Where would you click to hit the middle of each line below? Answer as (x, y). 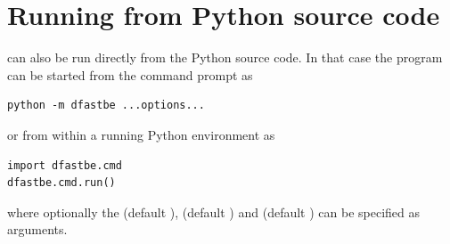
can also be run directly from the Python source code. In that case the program (225, 57)
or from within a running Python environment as (141, 134)
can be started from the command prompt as (130, 74)
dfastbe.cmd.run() (61, 183)
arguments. (37, 229)
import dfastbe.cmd (65, 165)
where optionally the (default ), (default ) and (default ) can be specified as (214, 211)
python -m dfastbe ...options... (106, 106)
